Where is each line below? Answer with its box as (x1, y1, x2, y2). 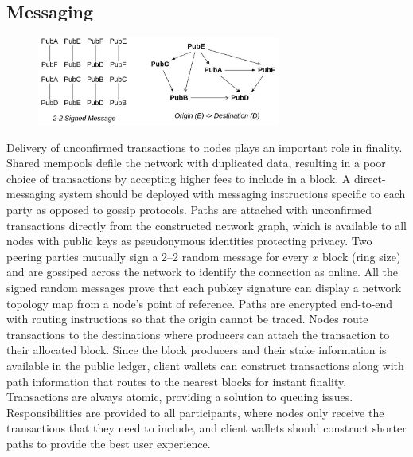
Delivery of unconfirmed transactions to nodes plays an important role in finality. (6, 139, 403, 155)
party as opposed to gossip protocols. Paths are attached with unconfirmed (6, 201, 372, 217)
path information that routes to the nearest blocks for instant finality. (6, 373, 347, 389)
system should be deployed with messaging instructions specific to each (59, 186, 406, 202)
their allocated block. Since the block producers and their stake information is (6, 342, 387, 358)
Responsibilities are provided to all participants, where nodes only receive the (6, 404, 384, 420)
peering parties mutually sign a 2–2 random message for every (6, 248, 309, 264)
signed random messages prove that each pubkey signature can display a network (6, 279, 402, 295)
